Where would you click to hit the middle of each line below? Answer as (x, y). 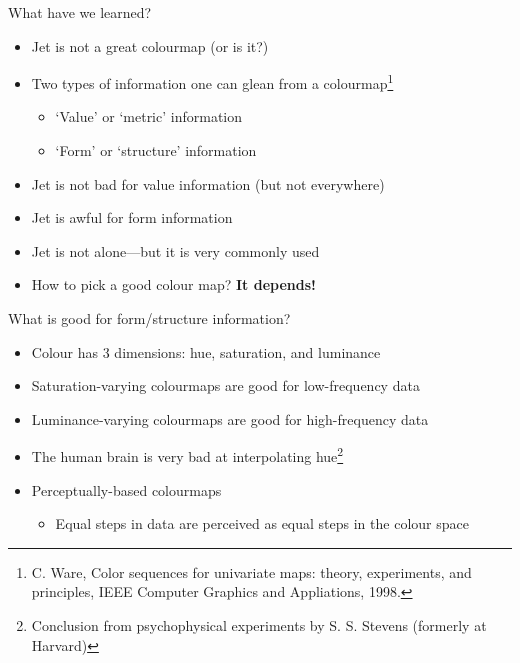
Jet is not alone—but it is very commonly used (175, 250)
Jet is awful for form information (132, 217)
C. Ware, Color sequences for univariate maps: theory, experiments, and (251, 571)
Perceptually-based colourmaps (126, 489)
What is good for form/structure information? (149, 318)
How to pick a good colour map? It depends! (173, 284)
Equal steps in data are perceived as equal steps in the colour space (262, 523)
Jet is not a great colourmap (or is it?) (150, 45)
